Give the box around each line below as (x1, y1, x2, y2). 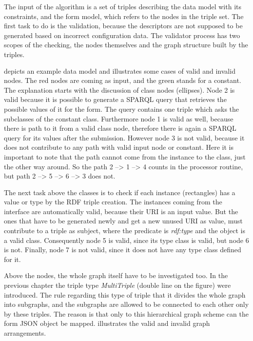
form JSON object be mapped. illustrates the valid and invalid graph (4, 318, 210, 328)
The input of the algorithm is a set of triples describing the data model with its (4, 1, 242, 11)
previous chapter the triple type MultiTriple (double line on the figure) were (4, 280, 231, 290)
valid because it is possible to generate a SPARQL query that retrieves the (4, 94, 227, 104)
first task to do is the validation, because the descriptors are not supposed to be (4, 20, 243, 31)
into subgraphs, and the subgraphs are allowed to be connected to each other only (4, 299, 249, 309)
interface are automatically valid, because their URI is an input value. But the (4, 206, 238, 216)
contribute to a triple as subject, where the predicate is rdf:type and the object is (4, 225, 245, 236)
